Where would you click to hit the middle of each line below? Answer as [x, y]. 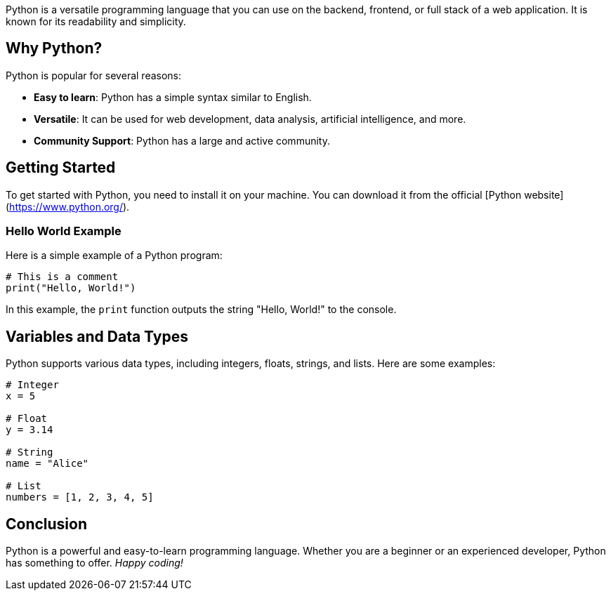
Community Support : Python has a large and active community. [182, 140]
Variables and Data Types [97, 336]
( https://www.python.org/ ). [68, 206]
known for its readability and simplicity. [96, 21]
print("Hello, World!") [71, 288]
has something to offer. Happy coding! [94, 563]
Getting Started [61, 168]
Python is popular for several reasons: [94, 75]
